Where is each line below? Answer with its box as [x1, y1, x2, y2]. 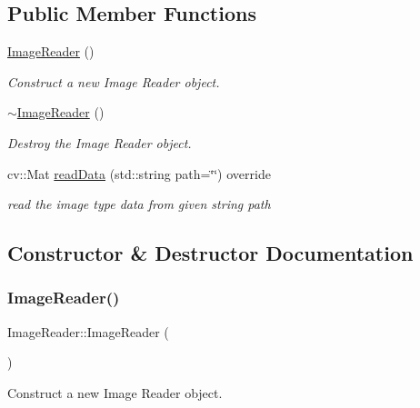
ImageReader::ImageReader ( [7, 322, 169, 341]
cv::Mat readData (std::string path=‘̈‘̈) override [7, 164, 271, 183]
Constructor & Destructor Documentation [7, 239, 414, 267]
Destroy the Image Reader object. [7, 133, 192, 152]
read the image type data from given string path [7, 194, 271, 214]
